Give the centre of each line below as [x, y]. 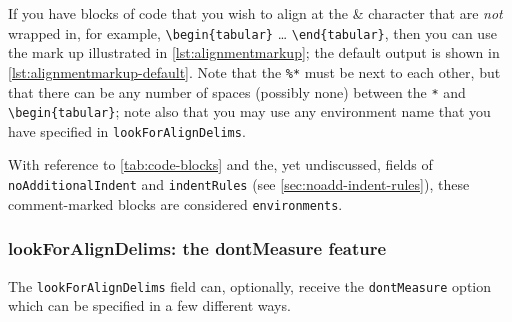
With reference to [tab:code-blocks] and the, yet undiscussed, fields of [220, 164]
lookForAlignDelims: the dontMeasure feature [197, 248]
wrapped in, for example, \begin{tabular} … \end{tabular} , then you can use [252, 32]
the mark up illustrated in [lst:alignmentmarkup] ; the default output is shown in [254, 52]
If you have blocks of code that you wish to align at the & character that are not [255, 13]
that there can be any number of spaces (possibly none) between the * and [237, 91]
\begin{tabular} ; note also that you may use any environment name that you [249, 111]
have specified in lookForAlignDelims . [127, 130]
